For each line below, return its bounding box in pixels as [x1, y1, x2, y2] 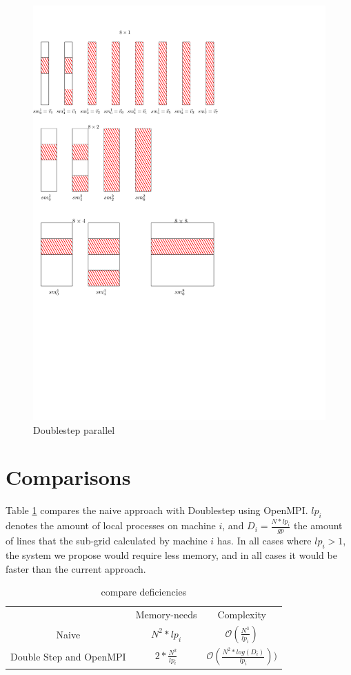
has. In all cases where [217, 533, 312, 548]
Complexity [217, 607, 266, 621]
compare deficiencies [101, 584, 187, 599]
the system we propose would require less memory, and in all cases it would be [6, 547, 337, 562]
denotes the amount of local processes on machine [6, 518, 216, 533]
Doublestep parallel [33, 422, 115, 437]
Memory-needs [135, 607, 197, 621]
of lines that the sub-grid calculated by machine [6, 533, 208, 548]
